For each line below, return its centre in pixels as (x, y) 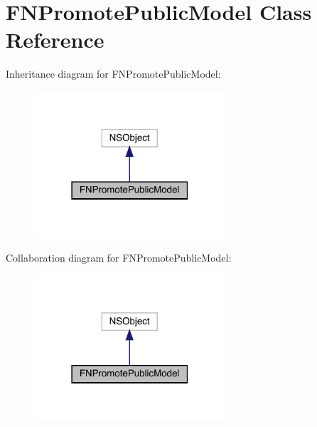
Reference (55, 40)
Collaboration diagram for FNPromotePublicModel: (119, 257)
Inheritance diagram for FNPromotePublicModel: (113, 74)
